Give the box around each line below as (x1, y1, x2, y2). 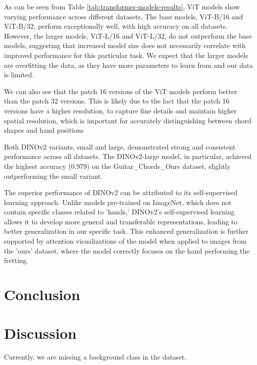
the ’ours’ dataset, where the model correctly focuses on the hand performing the (4, 245, 250, 256)
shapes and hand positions (4, 125, 84, 135)
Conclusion (4, 284, 81, 305)
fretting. (4, 255, 29, 265)
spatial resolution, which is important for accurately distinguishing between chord (4, 115, 252, 125)
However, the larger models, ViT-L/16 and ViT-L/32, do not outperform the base (4, 30, 252, 41)
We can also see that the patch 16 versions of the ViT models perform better (4, 86, 237, 96)
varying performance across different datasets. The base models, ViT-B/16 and (4, 11, 243, 21)
